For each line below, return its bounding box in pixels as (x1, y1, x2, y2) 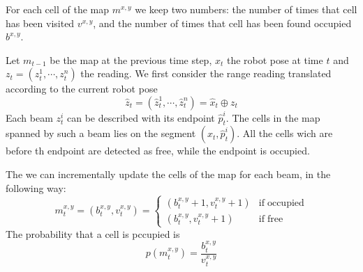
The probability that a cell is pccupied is (6, 226, 180, 241)
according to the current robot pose (6, 81, 158, 96)
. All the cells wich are (237, 126, 333, 141)
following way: (6, 180, 66, 195)
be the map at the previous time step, (50, 52, 212, 67)
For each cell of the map (6, 2, 109, 16)
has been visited (6, 15, 75, 30)
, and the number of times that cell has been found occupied (93, 15, 352, 30)
